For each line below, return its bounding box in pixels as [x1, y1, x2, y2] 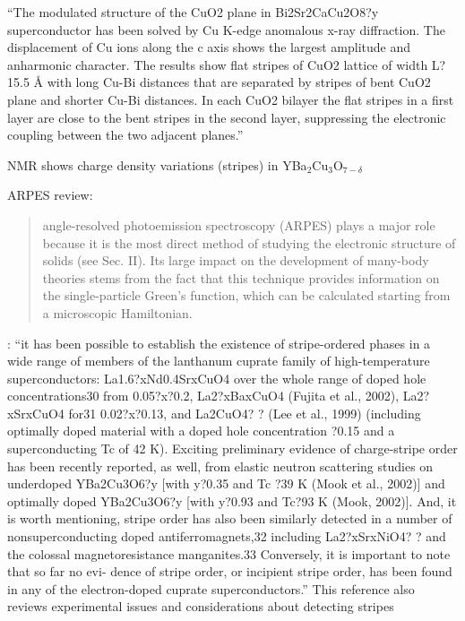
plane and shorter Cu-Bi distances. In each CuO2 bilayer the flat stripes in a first [7, 90, 454, 108]
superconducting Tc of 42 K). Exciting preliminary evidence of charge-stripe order [7, 439, 458, 458]
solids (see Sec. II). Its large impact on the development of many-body [42, 251, 429, 270]
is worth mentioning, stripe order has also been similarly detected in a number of [7, 509, 452, 528]
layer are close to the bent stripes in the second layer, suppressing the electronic [7, 108, 446, 126]
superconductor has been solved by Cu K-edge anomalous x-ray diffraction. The [7, 20, 445, 39]
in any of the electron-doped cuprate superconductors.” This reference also [7, 579, 415, 598]
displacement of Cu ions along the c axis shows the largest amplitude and [7, 38, 411, 56]
